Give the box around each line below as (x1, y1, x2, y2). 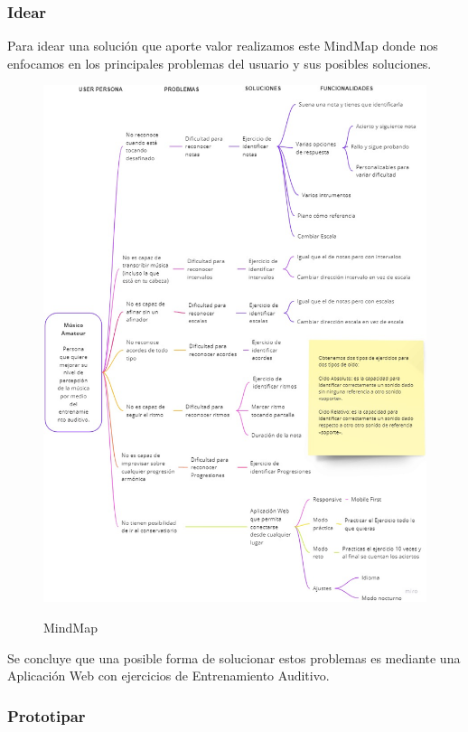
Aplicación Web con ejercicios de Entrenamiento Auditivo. (7, 666, 330, 685)
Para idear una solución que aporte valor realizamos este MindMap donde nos (7, 36, 438, 55)
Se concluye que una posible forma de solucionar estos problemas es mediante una (7, 648, 461, 667)
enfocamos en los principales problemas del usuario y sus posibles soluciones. (7, 53, 432, 72)
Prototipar (7, 704, 86, 727)
